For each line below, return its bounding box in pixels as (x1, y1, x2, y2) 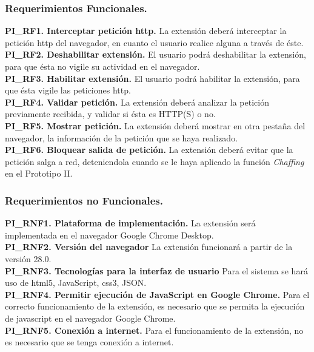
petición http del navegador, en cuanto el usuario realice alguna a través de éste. (5, 36, 304, 49)
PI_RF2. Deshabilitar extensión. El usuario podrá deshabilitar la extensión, (5, 48, 306, 61)
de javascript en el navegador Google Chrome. (5, 311, 176, 324)
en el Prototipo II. (5, 167, 73, 180)
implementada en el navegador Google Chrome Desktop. (5, 228, 214, 241)
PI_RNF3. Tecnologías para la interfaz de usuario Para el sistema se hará (5, 264, 308, 277)
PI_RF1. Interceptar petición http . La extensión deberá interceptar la (5, 24, 287, 37)
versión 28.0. (5, 252, 52, 265)
